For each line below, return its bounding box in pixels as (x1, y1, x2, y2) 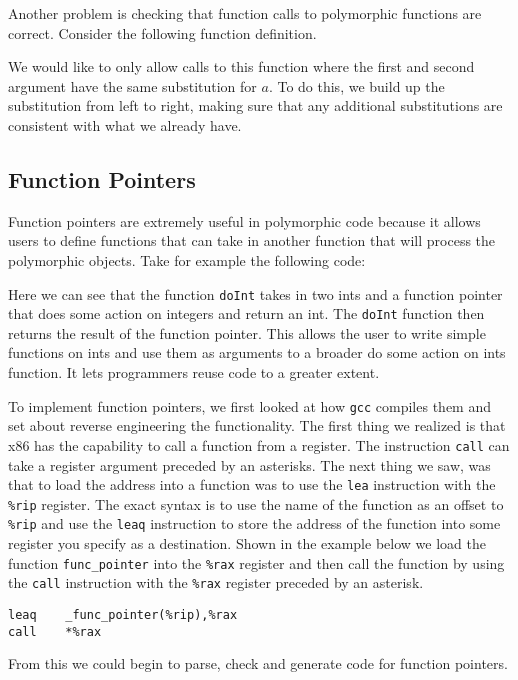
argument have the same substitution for (8, 75, 257, 96)
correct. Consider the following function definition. (8, 22, 317, 43)
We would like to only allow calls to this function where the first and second (8, 56, 475, 77)
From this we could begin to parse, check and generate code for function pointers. (8, 653, 508, 674)
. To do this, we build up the (268, 75, 445, 96)
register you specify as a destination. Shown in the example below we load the (8, 533, 486, 554)
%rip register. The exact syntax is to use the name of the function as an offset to (8, 493, 504, 514)
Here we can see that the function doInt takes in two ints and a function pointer (8, 283, 503, 304)
